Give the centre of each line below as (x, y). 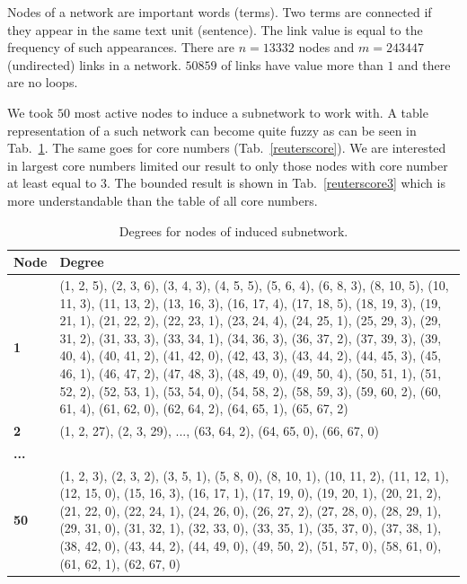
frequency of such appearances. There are (121, 47)
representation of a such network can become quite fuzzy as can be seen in (212, 130)
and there (424, 64)
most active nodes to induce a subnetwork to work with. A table (251, 112)
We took (31, 112)
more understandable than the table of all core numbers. (163, 200)
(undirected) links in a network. (94, 64)
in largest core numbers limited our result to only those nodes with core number (228, 165)
